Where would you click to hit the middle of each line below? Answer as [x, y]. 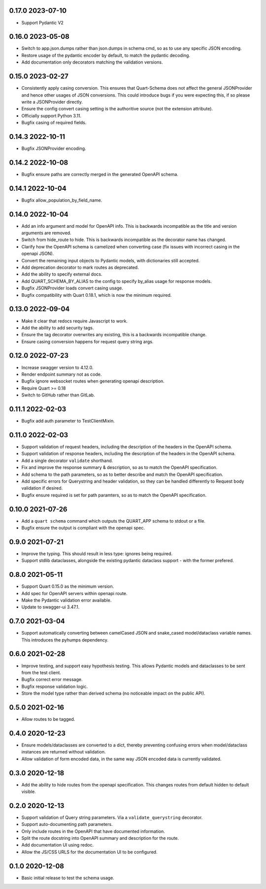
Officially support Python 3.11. [51, 115]
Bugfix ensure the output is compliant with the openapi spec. [83, 528]
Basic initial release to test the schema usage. [68, 878]
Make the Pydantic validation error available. [66, 600]
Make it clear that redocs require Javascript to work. [75, 321]
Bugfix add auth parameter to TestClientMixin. [68, 421]
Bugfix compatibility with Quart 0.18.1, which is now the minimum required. [97, 295]
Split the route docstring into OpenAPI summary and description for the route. [100, 838]
